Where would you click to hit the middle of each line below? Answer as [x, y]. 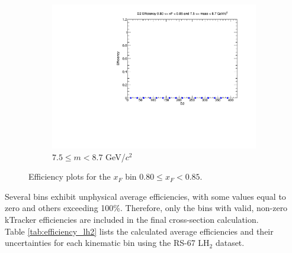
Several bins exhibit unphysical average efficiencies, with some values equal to [145, 196]
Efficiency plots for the [70, 176]
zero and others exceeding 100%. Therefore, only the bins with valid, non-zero [146, 208]
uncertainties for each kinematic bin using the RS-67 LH [107, 243]
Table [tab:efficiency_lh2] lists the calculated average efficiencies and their [139, 231]
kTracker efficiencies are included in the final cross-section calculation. [132, 220]
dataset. [230, 243]
